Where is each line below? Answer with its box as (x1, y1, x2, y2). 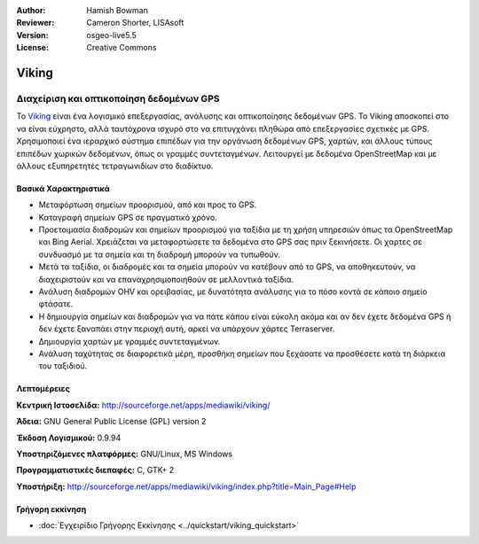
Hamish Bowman (86, 5, 148, 15)
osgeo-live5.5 (86, 29, 137, 40)
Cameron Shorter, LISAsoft (86, 18, 185, 28)
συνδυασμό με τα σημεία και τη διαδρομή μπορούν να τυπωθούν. (38, 249, 281, 260)
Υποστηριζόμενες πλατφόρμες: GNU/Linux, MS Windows (16, 448, 233, 459)
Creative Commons (86, 43, 157, 53)
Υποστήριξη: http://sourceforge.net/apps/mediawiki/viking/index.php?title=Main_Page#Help (16, 481, 357, 492)
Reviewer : (16, 18, 55, 28)
